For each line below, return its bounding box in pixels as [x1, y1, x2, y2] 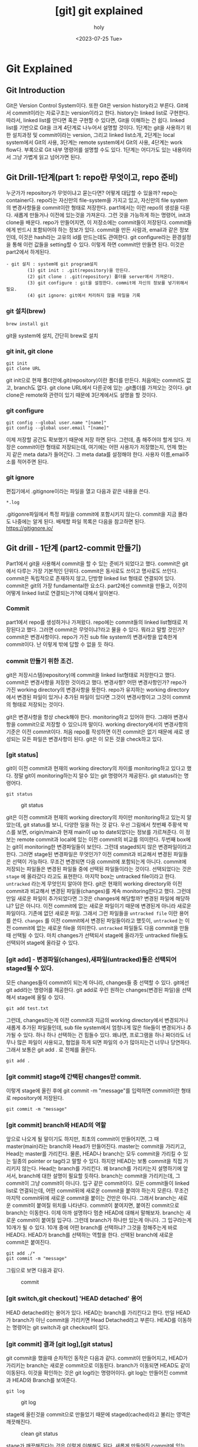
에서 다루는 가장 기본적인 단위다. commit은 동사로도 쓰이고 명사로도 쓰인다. [6, 567, 178, 574]
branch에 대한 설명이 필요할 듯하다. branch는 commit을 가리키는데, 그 [18, 1173, 181, 1180]
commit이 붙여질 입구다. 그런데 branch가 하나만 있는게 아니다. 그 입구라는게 [16, 1217, 192, 1224]
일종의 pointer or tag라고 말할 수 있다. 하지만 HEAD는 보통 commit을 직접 [12, 1158, 183, 1165]
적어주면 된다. [16, 459, 49, 466]
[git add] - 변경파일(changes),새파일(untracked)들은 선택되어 [6, 955, 177, 964]
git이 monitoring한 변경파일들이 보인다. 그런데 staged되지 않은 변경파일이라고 [12, 843, 192, 850]
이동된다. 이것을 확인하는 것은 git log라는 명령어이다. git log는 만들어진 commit [6, 1369, 188, 1376]
